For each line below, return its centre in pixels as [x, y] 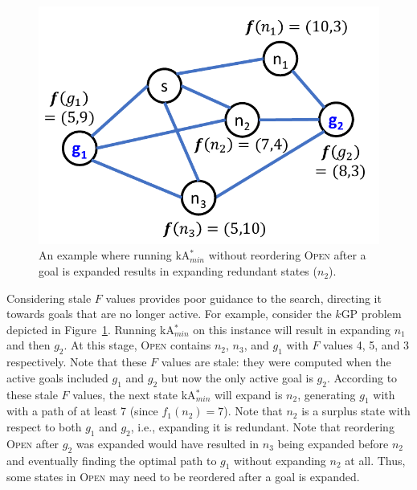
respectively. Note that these [77, 362]
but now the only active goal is [237, 377]
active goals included [57, 377]
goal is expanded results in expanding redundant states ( [178, 271]
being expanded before [333, 443]
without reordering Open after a [287, 255]
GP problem [371, 314]
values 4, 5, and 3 [366, 345]
